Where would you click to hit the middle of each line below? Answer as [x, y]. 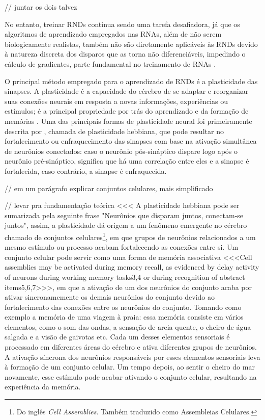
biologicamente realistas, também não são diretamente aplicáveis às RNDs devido [131, 44]
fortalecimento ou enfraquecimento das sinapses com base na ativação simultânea [131, 141]
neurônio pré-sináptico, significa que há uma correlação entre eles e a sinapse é [127, 161]
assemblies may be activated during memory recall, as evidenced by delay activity [132, 267]
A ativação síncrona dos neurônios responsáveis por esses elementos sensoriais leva [132, 357]
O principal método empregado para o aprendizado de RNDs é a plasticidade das [131, 81]
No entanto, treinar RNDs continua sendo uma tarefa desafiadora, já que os [122, 24]
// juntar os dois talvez [41, 7]
